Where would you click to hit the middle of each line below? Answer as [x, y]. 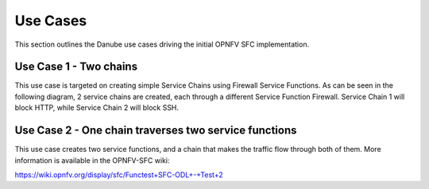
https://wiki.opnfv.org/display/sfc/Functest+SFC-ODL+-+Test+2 [119, 175]
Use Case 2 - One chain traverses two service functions [156, 130]
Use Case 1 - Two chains [76, 67]
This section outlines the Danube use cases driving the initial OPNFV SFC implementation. [162, 44]
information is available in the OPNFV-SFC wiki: [92, 160]
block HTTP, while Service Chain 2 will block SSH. [97, 108]
